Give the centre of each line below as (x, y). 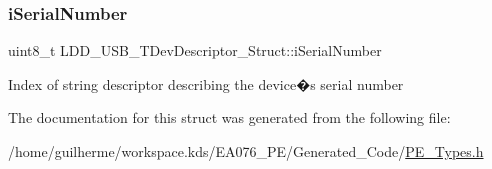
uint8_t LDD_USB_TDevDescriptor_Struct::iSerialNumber (195, 50)
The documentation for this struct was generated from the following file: (229, 117)
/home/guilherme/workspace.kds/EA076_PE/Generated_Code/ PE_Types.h (246, 151)
